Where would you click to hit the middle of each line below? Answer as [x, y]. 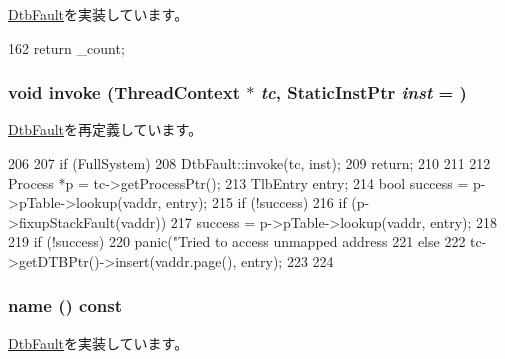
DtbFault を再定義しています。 [105, 129]
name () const [65, 305]
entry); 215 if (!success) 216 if [256, 202]
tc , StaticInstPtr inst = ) [363, 92]
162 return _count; [66, 47]
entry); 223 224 [287, 260]
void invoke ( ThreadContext [124, 92]
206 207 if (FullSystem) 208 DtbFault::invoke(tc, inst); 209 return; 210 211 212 [249, 163]
